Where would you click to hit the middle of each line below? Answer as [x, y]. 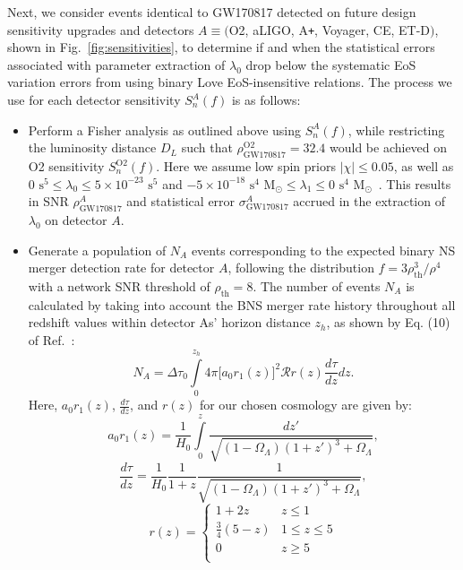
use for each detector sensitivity [94, 100]
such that [207, 147]
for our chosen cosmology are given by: [305, 405]
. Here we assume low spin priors [246, 166]
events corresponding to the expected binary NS [323, 250]
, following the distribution [301, 268]
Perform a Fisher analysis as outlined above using [165, 130]
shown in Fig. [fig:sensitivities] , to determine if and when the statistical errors [221, 47]
